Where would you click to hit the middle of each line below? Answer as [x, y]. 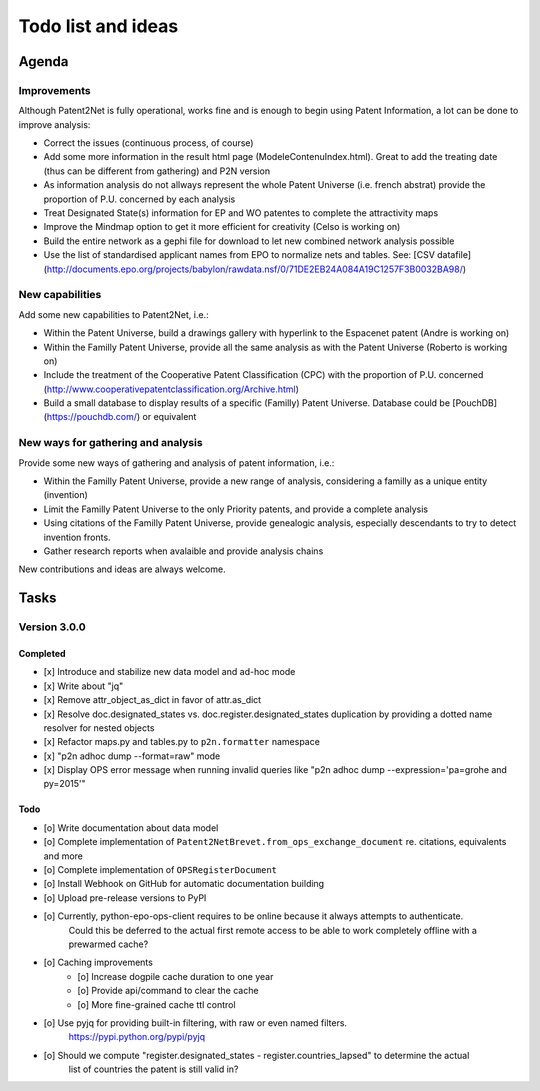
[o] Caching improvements [98, 962]
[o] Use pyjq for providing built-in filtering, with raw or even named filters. [195, 1022]
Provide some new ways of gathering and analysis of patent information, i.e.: [176, 462]
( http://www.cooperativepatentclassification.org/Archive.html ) [171, 389]
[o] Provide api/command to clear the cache [168, 991]
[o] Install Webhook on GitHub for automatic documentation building [184, 884]
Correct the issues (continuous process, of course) [148, 143]
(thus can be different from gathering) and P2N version [157, 171]
